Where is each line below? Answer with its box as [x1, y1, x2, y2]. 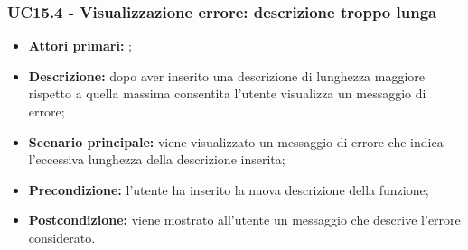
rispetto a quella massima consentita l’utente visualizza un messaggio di [28, 84, 426, 103]
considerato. [28, 227, 96, 246]
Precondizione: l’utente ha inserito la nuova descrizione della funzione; [28, 180, 429, 199]
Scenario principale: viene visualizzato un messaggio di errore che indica [28, 132, 444, 151]
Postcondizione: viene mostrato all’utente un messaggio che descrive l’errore [28, 210, 461, 229]
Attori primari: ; [28, 36, 132, 55]
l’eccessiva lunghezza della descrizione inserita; [28, 150, 285, 169]
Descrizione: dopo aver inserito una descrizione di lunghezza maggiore [28, 66, 426, 85]
